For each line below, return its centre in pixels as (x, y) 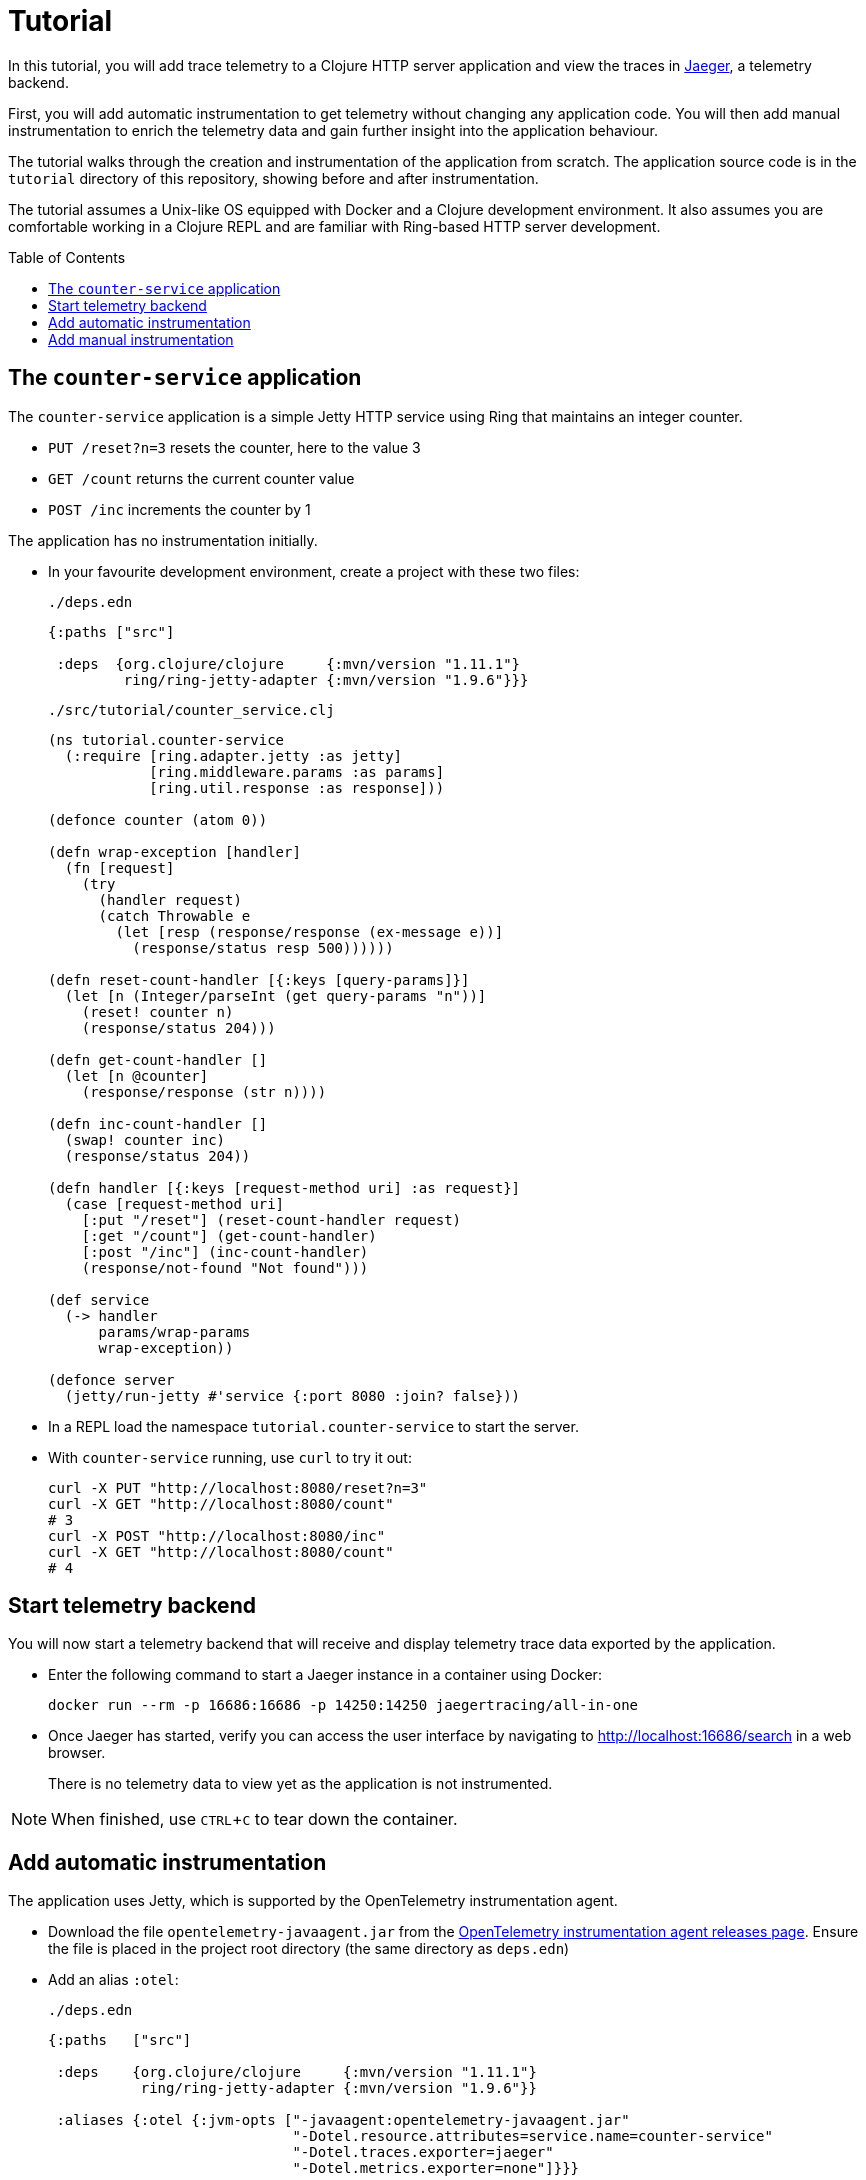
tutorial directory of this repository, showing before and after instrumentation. (273, 178)
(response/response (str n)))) (204, 1091)
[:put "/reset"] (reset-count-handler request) (271, 1219)
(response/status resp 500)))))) (263, 947)
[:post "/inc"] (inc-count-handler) (225, 1251)
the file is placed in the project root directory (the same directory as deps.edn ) (309, 1949)
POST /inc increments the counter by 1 (179, 509)
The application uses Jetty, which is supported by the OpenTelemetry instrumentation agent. (313, 1901)
